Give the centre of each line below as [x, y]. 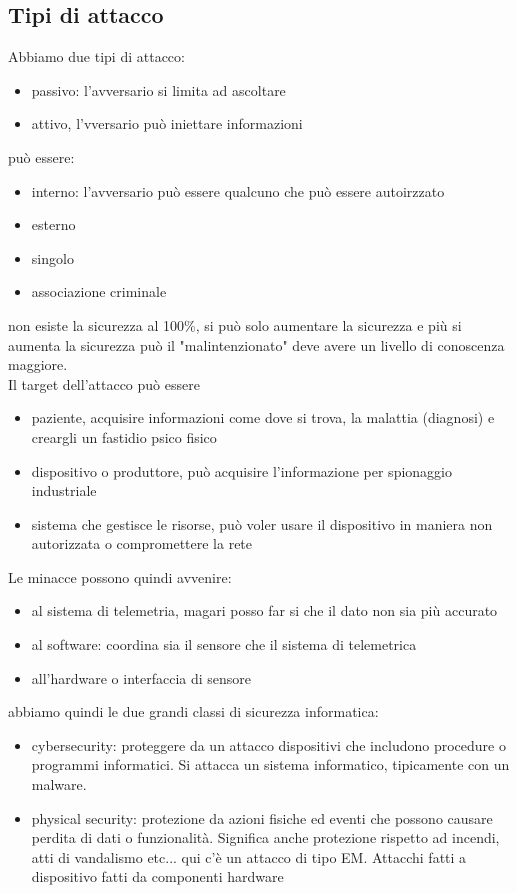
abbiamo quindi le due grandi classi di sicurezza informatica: [193, 711]
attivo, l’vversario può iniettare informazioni [167, 123]
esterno [53, 224]
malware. [59, 784]
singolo [52, 257]
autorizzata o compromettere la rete [142, 543]
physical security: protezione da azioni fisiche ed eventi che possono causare [262, 817]
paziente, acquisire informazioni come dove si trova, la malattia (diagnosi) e [263, 417]
